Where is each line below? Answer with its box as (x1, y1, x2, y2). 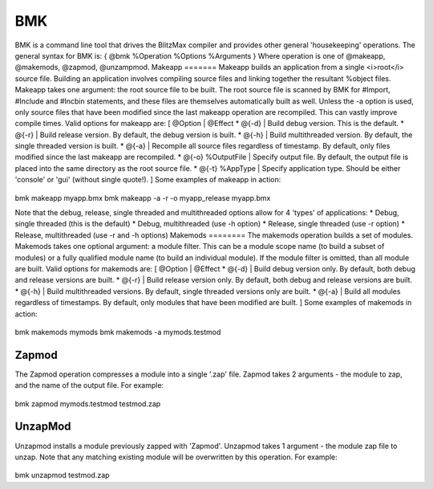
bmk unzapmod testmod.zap (14, 471, 110, 480)
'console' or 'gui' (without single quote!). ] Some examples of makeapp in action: (14, 175, 281, 185)
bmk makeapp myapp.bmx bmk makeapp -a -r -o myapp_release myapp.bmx (14, 193, 271, 202)
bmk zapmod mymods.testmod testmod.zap (14, 398, 161, 409)
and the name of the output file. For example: (14, 381, 164, 390)
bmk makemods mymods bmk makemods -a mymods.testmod (14, 327, 221, 336)
